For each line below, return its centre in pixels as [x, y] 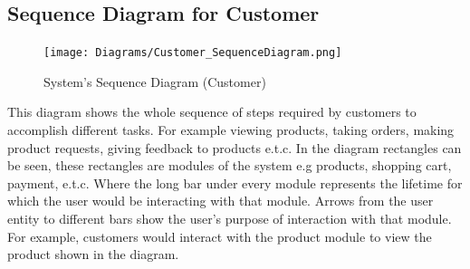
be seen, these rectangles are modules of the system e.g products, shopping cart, [230, 165]
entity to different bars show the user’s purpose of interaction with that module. [230, 219]
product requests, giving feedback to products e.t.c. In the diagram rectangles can [235, 147]
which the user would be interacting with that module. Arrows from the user [221, 201]
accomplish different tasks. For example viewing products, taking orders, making [231, 130]
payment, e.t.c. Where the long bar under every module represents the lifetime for [235, 183]
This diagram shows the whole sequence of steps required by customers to [212, 112]
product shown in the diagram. [93, 254]
